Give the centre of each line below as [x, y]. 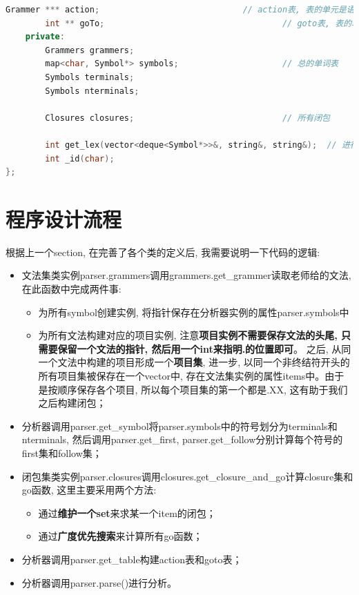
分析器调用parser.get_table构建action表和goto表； [132, 559]
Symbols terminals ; [90, 77]
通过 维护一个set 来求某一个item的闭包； [127, 513]
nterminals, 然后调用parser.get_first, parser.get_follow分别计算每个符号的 [182, 439]
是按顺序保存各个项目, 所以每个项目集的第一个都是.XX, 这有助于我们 [193, 389]
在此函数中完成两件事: [71, 289]
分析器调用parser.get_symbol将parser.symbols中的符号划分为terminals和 [179, 426]
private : [45, 37]
